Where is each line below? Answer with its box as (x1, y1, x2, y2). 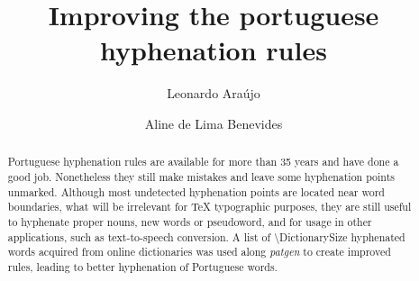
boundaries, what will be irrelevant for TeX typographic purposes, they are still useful (7, 199, 412, 214)
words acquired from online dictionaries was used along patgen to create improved (7, 244, 391, 259)
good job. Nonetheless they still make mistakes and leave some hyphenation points (7, 168, 395, 184)
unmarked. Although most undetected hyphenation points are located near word (7, 184, 385, 199)
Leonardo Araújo (167, 84, 260, 103)
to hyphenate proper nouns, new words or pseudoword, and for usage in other (7, 213, 372, 229)
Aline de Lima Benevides (144, 113, 283, 132)
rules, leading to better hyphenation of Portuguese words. (7, 258, 278, 274)
